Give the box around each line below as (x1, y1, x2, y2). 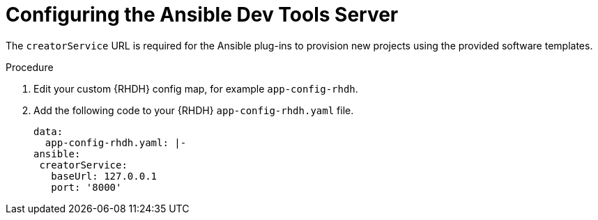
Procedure (6, 61, 54, 73)
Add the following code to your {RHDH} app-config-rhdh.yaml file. (33, 104, 354, 116)
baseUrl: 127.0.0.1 (51, 170, 158, 182)
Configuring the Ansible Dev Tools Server (6, 3, 399, 26)
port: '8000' (51, 181, 122, 193)
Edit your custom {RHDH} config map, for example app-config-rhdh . (33, 82, 358, 95)
